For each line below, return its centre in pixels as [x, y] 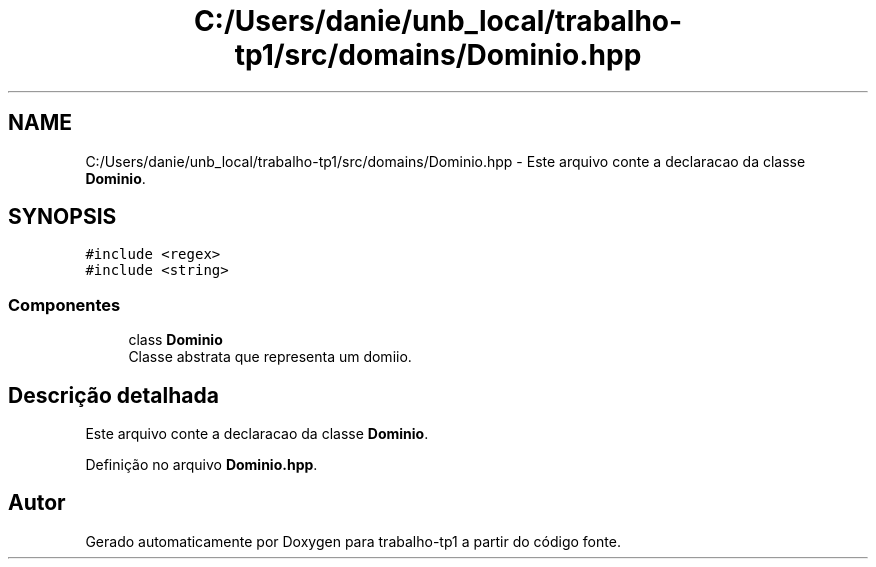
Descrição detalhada [113, 395]
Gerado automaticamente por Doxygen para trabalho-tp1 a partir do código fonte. [353, 541]
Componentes [64, 304]
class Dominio [175, 340]
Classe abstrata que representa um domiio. [270, 357]
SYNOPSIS [62, 217]
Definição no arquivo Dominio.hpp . [201, 465]
